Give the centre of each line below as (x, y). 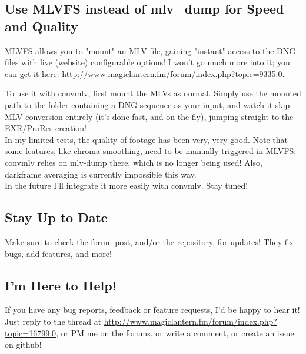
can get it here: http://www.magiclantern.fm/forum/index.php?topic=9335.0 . (145, 73)
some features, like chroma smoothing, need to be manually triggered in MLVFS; (151, 151)
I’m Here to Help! (61, 285)
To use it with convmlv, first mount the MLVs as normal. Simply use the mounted (153, 93)
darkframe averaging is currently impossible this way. (101, 174)
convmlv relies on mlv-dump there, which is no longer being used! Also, (134, 162)
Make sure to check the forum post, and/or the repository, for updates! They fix (149, 241)
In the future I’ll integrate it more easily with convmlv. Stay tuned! (127, 186)
